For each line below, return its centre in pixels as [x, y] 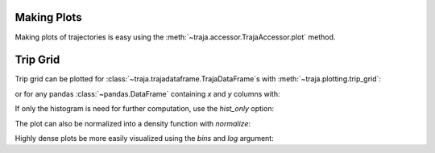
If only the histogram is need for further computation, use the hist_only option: [144, 109]
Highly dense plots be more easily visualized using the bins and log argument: [144, 138]
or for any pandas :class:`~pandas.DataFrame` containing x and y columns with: [147, 93]
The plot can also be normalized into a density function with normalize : [133, 123]
